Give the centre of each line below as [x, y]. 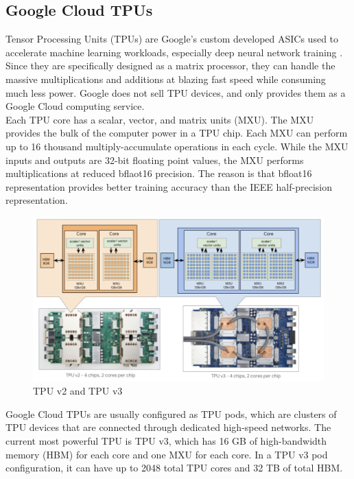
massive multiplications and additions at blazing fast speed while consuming [166, 79]
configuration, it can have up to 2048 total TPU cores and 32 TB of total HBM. [174, 468]
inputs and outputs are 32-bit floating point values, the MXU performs [155, 160]
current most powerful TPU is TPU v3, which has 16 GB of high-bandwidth [166, 441]
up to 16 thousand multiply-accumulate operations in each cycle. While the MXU [177, 146]
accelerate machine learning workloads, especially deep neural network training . [174, 52]
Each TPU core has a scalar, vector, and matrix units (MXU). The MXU [160, 119]
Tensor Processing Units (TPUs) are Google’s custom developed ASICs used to [172, 39]
